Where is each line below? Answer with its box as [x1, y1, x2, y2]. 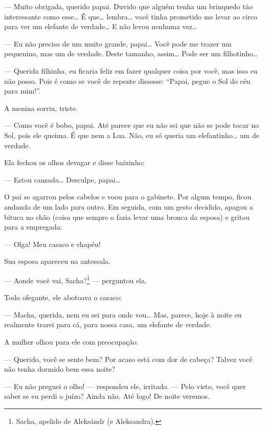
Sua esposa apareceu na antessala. [4, 256, 110, 266]
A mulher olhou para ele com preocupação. [4, 336, 139, 347]
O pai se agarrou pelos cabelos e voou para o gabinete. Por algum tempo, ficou [4, 191, 252, 202]
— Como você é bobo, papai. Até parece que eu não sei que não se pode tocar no [4, 120, 259, 130]
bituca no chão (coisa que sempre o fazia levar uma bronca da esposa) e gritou [4, 211, 250, 222]
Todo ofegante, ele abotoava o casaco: [4, 292, 122, 303]
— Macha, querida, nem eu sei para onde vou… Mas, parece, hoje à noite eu [4, 309, 242, 320]
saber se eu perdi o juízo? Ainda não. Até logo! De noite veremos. [4, 391, 210, 401]
